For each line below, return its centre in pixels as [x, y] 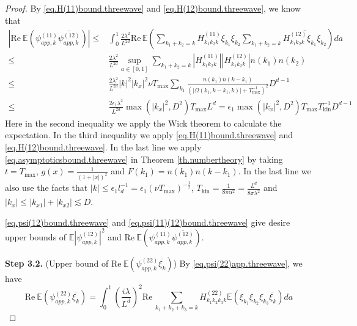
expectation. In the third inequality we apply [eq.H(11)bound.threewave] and [149, 135]
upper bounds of [36, 236]
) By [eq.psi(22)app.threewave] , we [238, 263]
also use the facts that [46, 187]
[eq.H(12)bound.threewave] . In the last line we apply [103, 146]
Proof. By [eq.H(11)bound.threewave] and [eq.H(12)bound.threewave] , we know [153, 8]
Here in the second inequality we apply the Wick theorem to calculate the [143, 123]
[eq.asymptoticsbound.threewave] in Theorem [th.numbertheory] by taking [144, 159]
